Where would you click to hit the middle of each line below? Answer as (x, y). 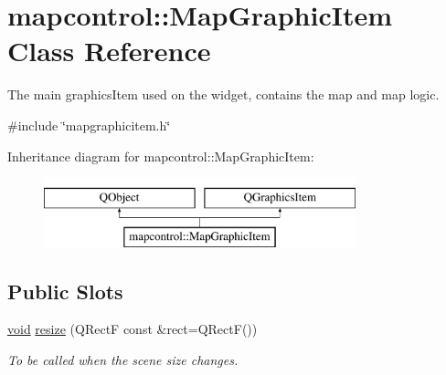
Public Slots (65, 291)
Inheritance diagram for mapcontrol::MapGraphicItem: (161, 156)
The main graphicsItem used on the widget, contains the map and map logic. (223, 94)
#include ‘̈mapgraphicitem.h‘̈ (89, 125)
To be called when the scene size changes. (123, 360)
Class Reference (109, 51)
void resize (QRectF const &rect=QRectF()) (133, 329)
